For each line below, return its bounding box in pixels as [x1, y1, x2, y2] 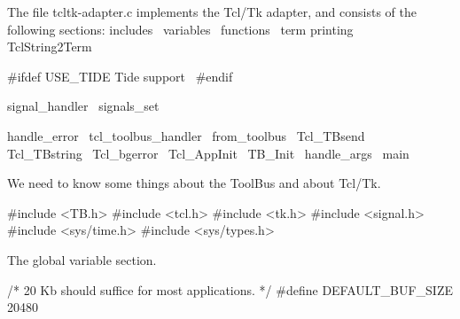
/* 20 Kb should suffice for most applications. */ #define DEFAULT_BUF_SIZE [7, 280, 453, 299]
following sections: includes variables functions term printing [7, 19, 354, 38]
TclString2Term [7, 37, 92, 56]
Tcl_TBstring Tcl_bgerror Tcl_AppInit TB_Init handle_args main [7, 144, 409, 162]
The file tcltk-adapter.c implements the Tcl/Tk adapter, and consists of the [7, 3, 417, 20]
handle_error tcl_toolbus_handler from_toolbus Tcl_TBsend [7, 126, 365, 144]
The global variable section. [7, 250, 157, 268]
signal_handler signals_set [7, 97, 160, 115]
